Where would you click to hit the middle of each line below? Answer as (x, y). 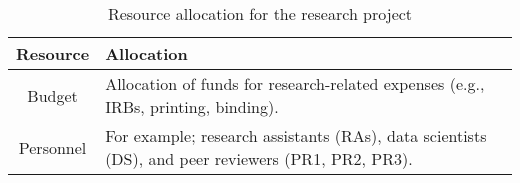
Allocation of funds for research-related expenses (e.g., (295, 83)
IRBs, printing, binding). (192, 106)
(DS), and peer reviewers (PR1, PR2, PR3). (259, 158)
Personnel (52, 147)
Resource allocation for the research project (260, 13)
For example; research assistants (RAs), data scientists (296, 135)
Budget (52, 95)
